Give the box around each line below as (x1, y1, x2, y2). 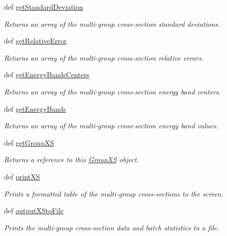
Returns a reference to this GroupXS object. (4, 154, 139, 165)
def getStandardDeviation (4, 2, 84, 12)
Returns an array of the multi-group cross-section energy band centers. (4, 86, 221, 97)
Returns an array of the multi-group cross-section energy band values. (4, 120, 218, 131)
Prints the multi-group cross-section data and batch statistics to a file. (4, 222, 219, 232)
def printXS (4, 171, 40, 181)
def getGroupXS (4, 137, 54, 148)
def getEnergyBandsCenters (4, 69, 90, 80)
